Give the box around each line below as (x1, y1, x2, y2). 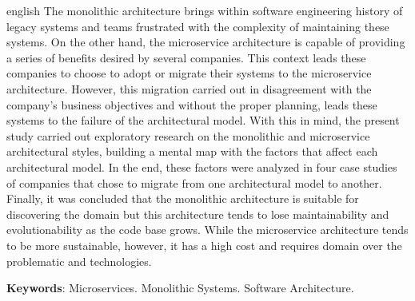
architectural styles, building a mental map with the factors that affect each (6, 143, 378, 160)
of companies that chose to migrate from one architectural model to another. (6, 174, 382, 191)
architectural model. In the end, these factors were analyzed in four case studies (6, 158, 397, 175)
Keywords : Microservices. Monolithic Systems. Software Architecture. (6, 279, 354, 296)
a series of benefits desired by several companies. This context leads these (6, 49, 366, 65)
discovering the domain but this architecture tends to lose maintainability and (6, 205, 389, 222)
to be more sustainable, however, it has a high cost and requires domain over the (6, 236, 402, 253)
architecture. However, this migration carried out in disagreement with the (6, 80, 372, 97)
